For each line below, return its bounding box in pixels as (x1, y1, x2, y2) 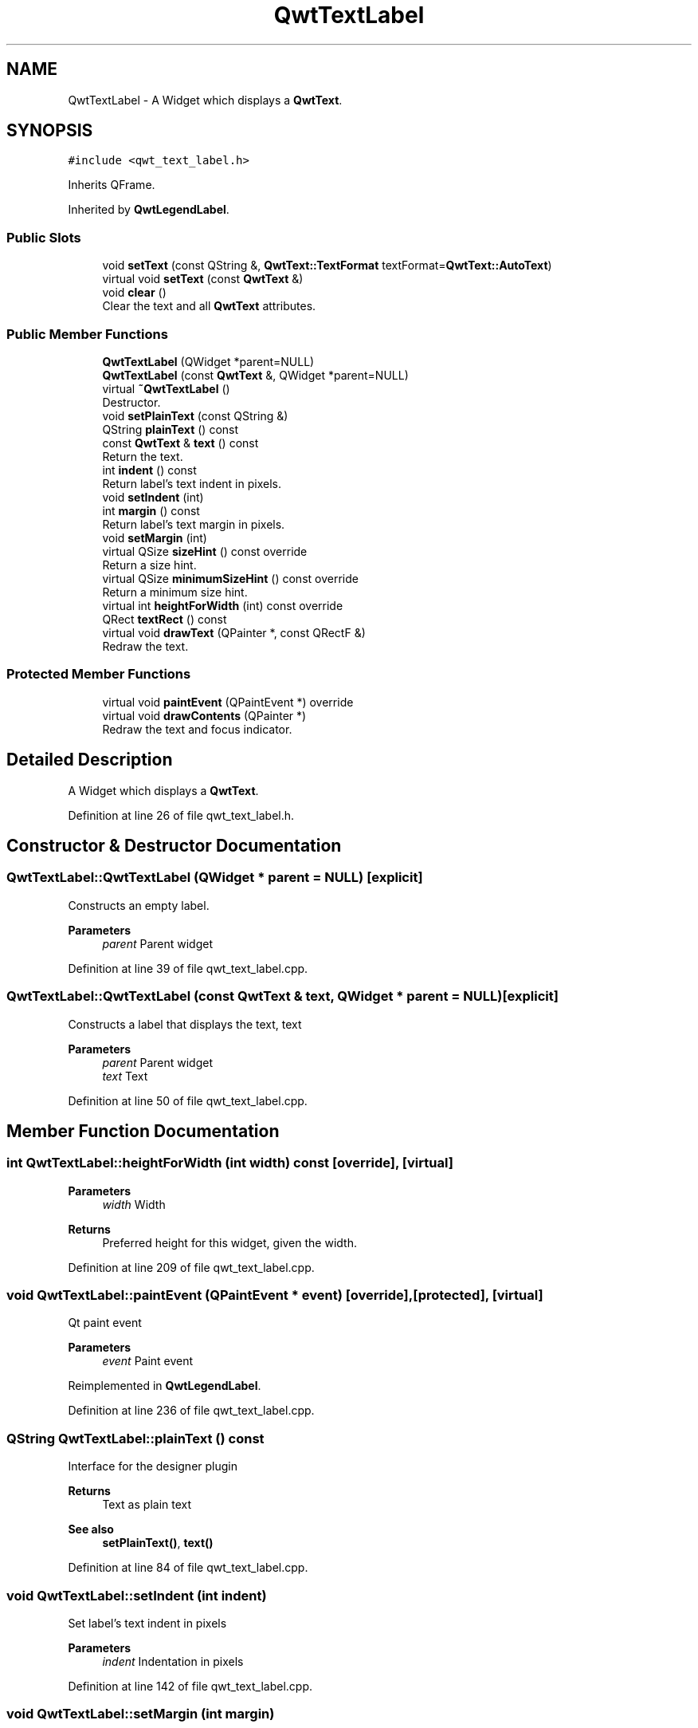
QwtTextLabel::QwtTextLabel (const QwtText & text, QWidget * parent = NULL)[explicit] (6, 988, 559, 1005)
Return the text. (102, 449, 183, 463)
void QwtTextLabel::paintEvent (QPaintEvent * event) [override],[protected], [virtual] (6, 1287, 543, 1304)
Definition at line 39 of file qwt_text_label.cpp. (68, 961, 308, 975)
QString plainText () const (102, 422, 239, 436)
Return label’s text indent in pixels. (102, 476, 281, 490)
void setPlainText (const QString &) (102, 408, 288, 423)
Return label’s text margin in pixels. (102, 517, 285, 531)
